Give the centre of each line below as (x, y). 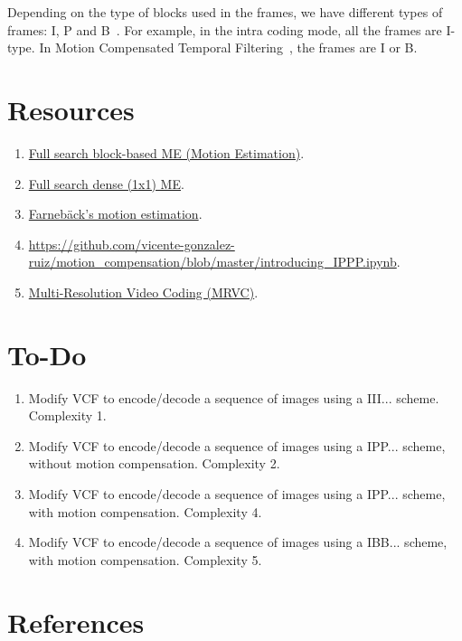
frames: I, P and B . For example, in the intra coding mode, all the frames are (225, 29)
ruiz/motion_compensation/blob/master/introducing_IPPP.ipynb (212, 262)
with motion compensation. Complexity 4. (145, 511)
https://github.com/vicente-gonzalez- (132, 244)
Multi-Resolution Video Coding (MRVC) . (143, 292)
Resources (71, 109)
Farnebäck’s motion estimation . (115, 214)
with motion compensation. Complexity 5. (145, 559)
